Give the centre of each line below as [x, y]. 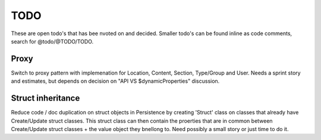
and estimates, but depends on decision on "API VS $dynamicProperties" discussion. [115, 81]
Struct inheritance [45, 98]
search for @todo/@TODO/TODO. [52, 41]
